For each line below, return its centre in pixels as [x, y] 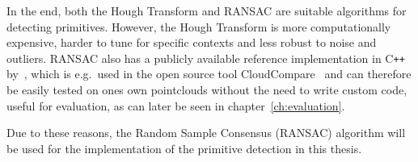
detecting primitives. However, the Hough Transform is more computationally [199, 26]
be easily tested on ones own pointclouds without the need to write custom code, [207, 90]
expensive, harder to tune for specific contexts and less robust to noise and [192, 42]
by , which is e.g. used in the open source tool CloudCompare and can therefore [209, 74]
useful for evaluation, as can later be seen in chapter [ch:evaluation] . [176, 105]
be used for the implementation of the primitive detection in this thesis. [184, 148]
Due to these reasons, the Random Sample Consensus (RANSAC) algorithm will [206, 133]
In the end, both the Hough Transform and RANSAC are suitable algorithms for [207, 10]
